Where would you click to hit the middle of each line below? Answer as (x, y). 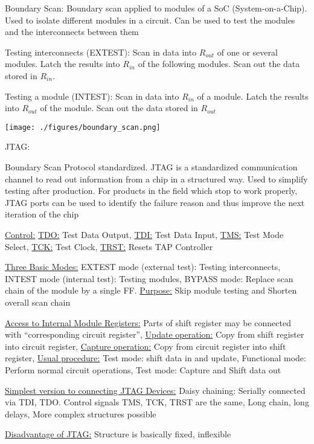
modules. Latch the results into (62, 64)
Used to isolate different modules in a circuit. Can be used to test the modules (150, 20)
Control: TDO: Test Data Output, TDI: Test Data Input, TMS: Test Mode (144, 234)
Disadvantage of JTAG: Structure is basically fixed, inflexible (118, 434)
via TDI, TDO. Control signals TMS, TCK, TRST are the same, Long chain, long (157, 402)
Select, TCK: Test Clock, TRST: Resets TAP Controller (109, 246)
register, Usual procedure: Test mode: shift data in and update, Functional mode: (155, 358)
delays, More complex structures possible (81, 413)
